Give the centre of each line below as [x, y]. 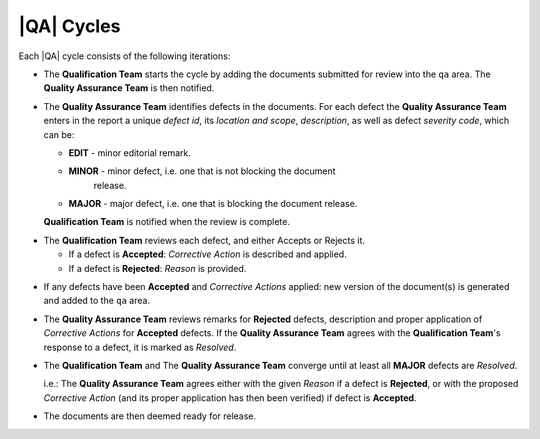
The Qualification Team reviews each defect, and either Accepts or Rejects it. [204, 240]
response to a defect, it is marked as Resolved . [140, 347]
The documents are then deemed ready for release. [150, 416]
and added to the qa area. [96, 301]
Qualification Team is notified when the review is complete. [166, 222]
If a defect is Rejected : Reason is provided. [157, 268]
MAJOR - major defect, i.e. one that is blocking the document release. [213, 204]
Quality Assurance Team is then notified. [129, 88]
